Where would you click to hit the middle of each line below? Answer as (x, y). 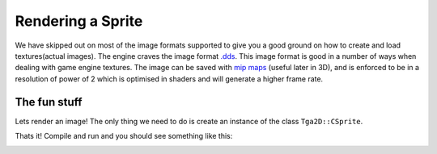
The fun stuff (49, 102)
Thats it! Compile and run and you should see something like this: (124, 136)
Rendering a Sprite (79, 21)
